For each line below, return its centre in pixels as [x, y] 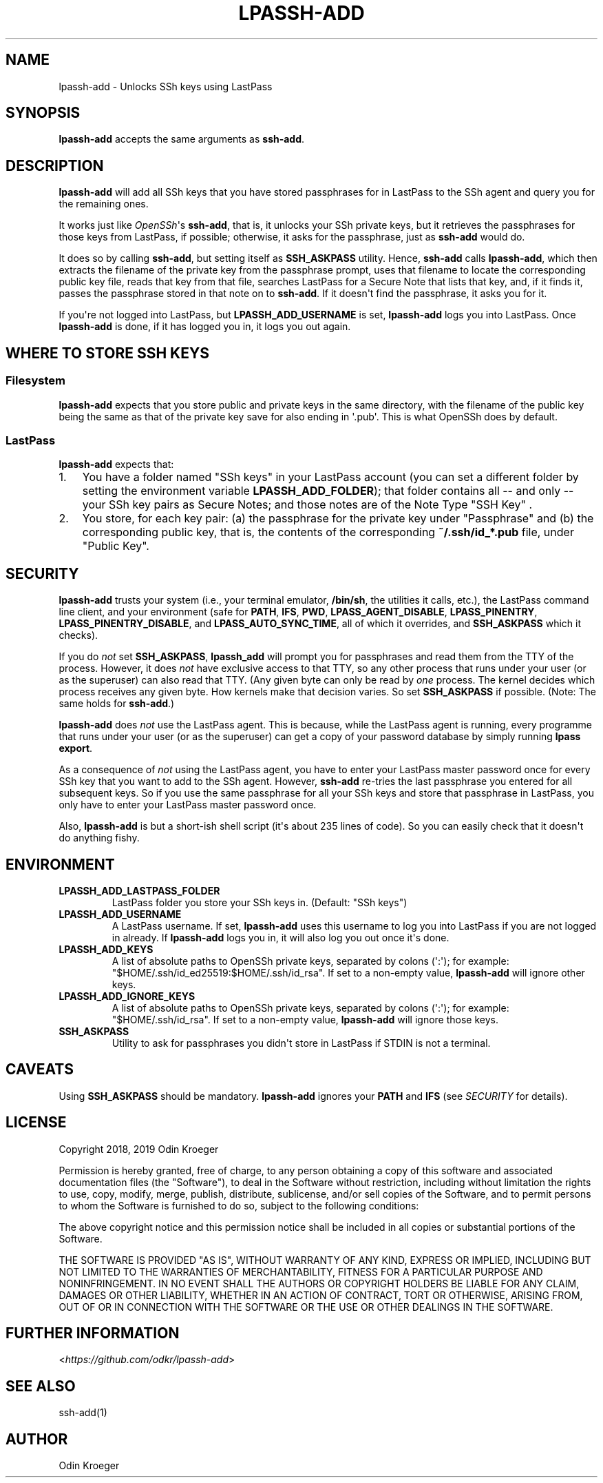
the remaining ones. [104, 204]
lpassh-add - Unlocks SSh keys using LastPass [166, 86]
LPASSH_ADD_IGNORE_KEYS [127, 996]
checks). [78, 635]
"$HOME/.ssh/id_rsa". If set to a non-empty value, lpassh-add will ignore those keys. [305, 1019]
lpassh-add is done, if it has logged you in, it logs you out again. [205, 327]
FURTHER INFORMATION [93, 1333]
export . [76, 748]
